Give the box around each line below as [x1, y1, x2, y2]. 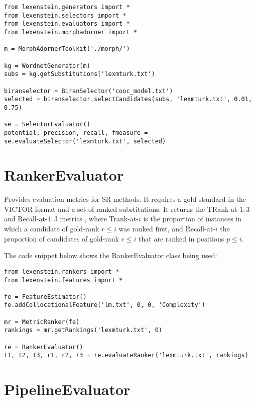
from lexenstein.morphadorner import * [4, 28, 137, 36]
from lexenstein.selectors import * [4, 12, 126, 19]
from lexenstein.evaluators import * [4, 20, 130, 28]
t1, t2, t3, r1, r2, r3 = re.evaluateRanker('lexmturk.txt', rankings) [4, 352, 248, 359]
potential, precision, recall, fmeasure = [4, 129, 148, 136]
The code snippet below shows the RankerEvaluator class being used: [4, 250, 217, 261]
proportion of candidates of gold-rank [4, 233, 119, 244]
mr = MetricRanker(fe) [4, 318, 80, 326]
